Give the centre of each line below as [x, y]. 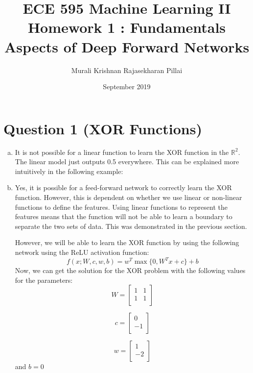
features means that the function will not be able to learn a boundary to [124, 216]
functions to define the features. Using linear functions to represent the [121, 207]
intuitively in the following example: [69, 171]
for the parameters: [44, 280]
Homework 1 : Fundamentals [127, 27]
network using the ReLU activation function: [82, 252]
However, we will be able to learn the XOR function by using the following [127, 242]
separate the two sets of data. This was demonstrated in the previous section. [131, 226]
